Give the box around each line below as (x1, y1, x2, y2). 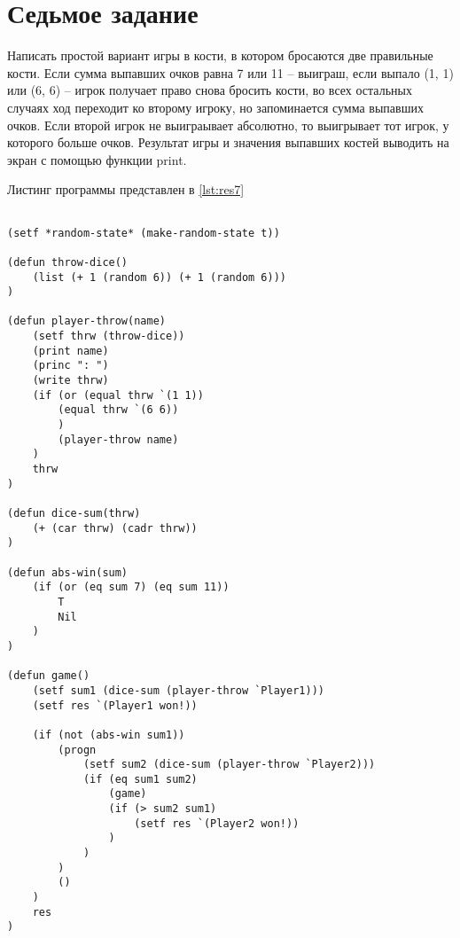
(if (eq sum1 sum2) (82, 772, 198, 786)
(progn (58, 743, 97, 756)
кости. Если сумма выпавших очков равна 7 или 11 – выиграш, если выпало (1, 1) (7, 63, 454, 82)
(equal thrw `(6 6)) (58, 403, 179, 417)
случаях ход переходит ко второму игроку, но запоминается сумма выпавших (7, 98, 424, 116)
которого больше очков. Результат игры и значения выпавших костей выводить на (7, 133, 449, 152)
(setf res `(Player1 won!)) (32, 699, 198, 712)
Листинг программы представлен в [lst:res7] (7, 180, 245, 199)
